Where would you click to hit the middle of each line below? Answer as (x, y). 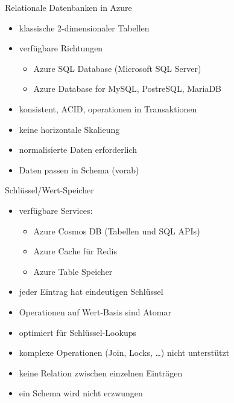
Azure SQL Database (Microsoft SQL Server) (117, 68)
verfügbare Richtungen (61, 48)
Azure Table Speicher (73, 271)
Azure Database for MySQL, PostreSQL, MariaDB (128, 89)
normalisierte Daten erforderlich (78, 150)
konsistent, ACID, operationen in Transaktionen (108, 108)
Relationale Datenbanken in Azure (68, 7)
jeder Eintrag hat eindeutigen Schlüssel (91, 292)
